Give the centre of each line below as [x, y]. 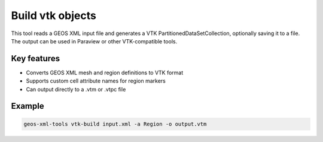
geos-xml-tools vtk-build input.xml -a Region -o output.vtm [115, 124]
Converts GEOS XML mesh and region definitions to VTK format [105, 72]
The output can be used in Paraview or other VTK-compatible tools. [94, 41]
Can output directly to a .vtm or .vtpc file [76, 89]
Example [28, 106]
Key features [35, 59]
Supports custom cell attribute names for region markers [96, 81]
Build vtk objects [54, 15]
